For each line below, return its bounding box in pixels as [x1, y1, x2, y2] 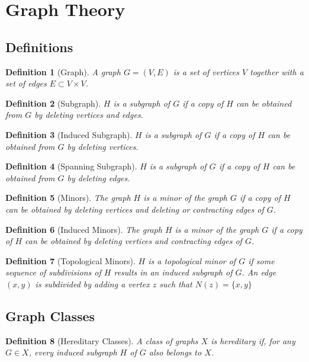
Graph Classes [5, 306, 95, 325]
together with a [250, 65, 304, 78]
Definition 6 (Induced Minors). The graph [5, 223, 162, 235]
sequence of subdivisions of [5, 266, 101, 278]
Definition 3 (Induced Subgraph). [5, 128, 133, 140]
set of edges [5, 77, 47, 89]
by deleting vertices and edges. [34, 108, 143, 121]
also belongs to [149, 346, 202, 358]
